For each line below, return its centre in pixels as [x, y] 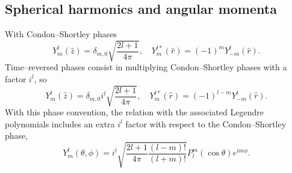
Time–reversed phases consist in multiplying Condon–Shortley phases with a [146, 67]
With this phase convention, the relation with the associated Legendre [134, 112]
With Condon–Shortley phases [61, 34]
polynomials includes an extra [60, 123]
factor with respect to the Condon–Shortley [206, 123]
